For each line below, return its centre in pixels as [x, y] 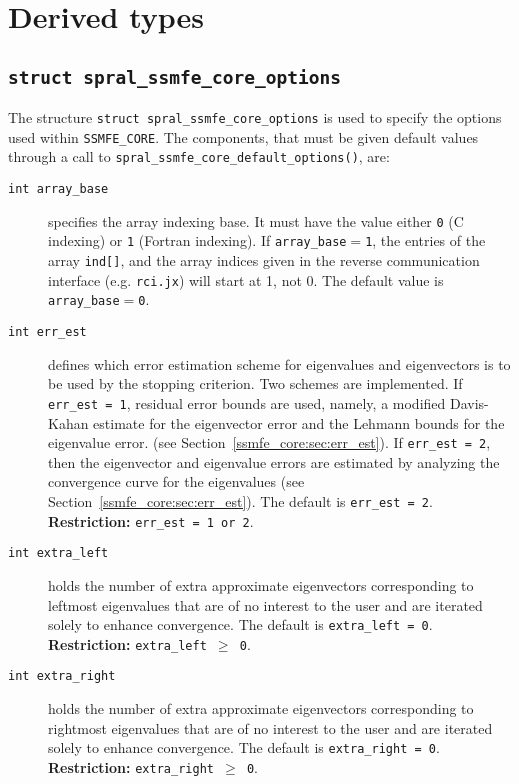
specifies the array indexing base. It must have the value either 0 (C [256, 220]
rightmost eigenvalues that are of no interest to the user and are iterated [270, 727]
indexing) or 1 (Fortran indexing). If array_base [197, 240]
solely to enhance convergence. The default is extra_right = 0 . [244, 747]
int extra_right [62, 676]
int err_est [47, 332]
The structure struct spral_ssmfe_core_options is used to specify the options [255, 117]
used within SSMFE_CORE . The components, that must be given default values [243, 136]
